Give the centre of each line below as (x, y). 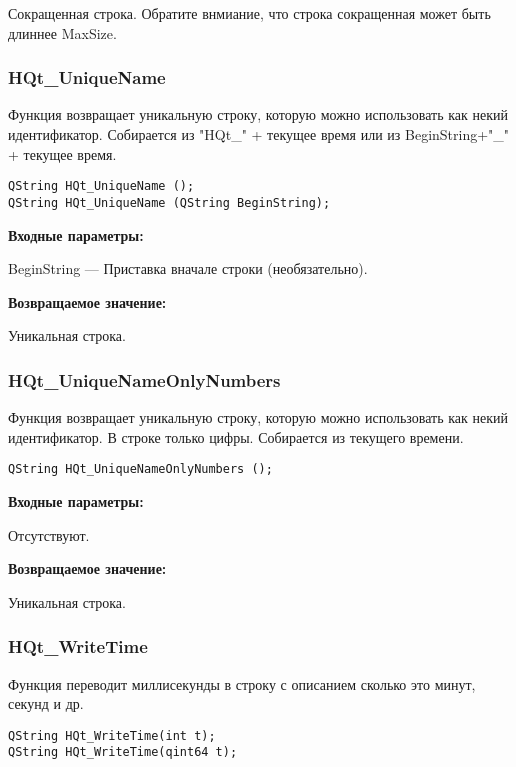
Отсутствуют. (49, 534)
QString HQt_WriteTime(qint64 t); (123, 752)
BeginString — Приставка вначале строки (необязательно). (188, 268)
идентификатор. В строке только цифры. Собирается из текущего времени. (236, 436)
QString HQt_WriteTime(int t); (112, 735)
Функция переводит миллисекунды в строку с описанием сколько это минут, (242, 683)
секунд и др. (46, 703)
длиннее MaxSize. (62, 32)
